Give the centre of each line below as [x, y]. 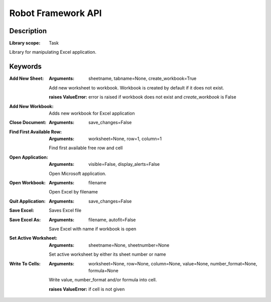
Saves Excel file [65, 211]
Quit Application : [27, 201]
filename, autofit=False [112, 220]
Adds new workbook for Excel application [92, 113]
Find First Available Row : [36, 132]
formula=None [104, 270]
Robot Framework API [56, 13]
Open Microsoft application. [78, 173]
